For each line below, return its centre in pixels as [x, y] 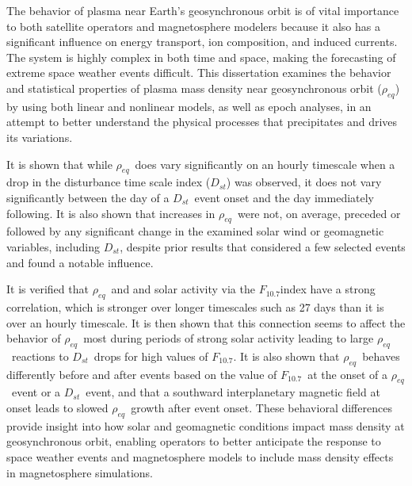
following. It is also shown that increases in [111, 213]
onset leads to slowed [57, 408]
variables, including [53, 246]
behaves [381, 356]
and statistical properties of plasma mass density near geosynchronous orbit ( [194, 88]
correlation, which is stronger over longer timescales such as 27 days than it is [195, 306]
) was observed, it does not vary [304, 182]
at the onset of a [347, 374]
